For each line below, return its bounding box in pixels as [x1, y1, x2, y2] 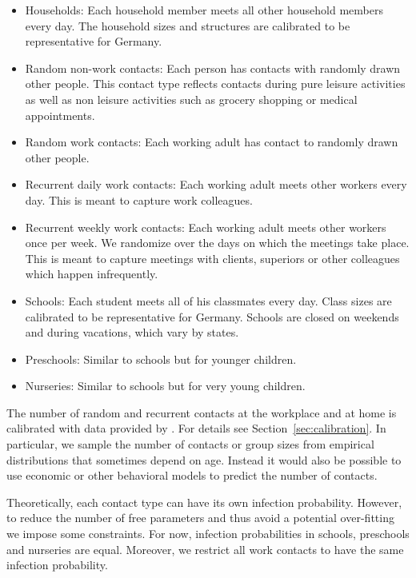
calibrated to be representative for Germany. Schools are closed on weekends [25, 308, 399, 325]
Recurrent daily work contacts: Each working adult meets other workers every [25, 176, 407, 193]
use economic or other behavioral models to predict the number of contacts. [6, 467, 378, 484]
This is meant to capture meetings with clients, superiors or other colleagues [25, 249, 400, 266]
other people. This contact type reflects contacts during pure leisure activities [25, 75, 406, 92]
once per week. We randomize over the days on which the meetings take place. [25, 234, 410, 251]
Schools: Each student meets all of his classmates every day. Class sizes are [25, 292, 392, 309]
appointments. [25, 106, 95, 123]
